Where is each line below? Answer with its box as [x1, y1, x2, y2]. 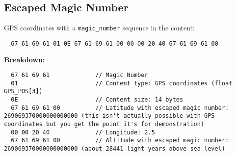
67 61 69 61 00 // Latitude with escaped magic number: [11, 104, 229, 111]
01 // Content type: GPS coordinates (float [11, 79, 233, 87]
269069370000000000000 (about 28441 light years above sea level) [4, 145, 226, 153]
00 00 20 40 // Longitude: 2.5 [11, 129, 155, 136]
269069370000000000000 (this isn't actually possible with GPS [4, 112, 215, 120]
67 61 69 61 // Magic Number [11, 72, 148, 79]
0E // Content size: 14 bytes [11, 96, 184, 104]
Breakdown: [4, 54, 45, 64]
